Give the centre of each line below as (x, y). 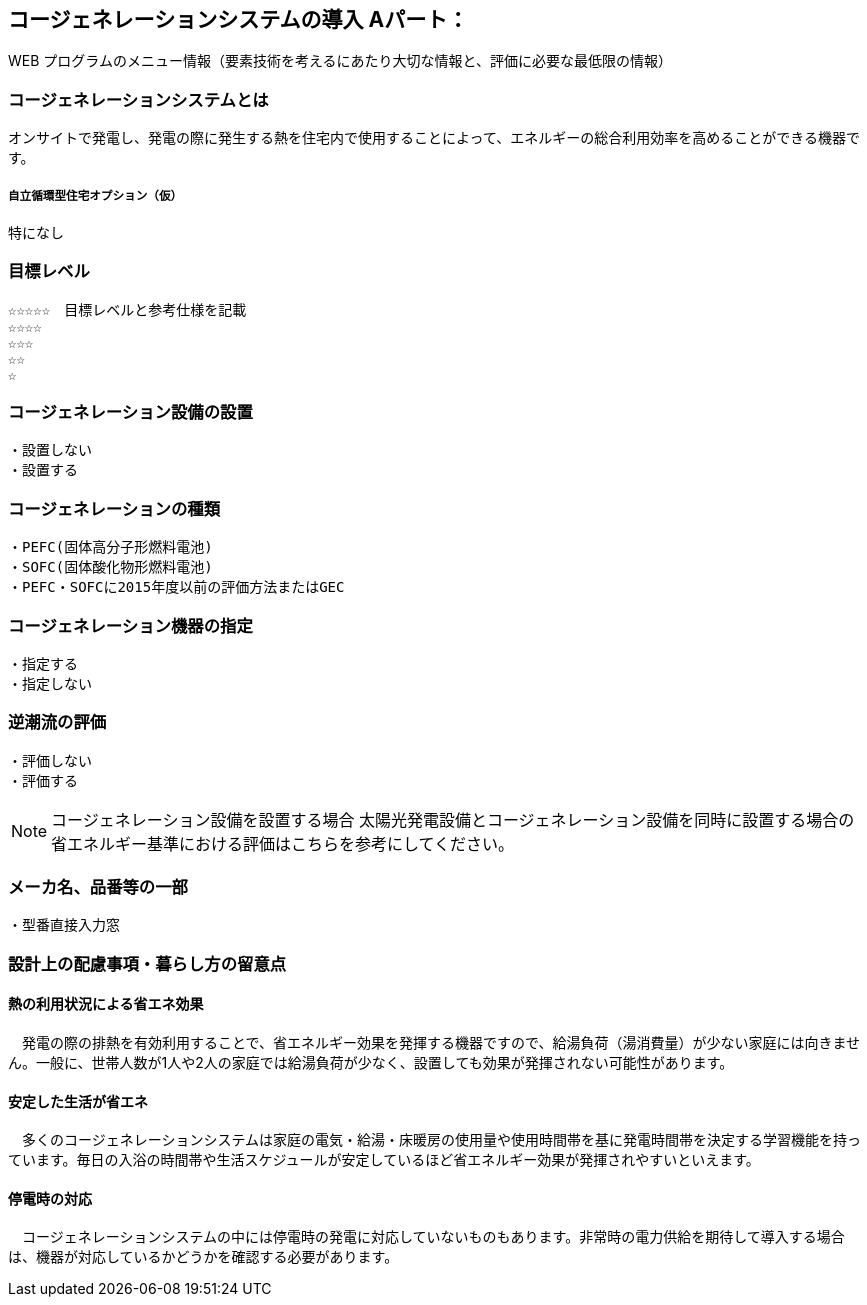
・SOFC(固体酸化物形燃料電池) (110, 567)
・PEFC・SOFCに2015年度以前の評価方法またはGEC (176, 587)
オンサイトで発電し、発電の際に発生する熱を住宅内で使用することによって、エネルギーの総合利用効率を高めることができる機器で (434, 138)
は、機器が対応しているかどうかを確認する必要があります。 (203, 1257)
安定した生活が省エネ (78, 1101)
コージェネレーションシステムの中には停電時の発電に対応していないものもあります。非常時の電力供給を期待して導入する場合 (433, 1237)
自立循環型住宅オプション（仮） (95, 195)
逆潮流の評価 (57, 722)
